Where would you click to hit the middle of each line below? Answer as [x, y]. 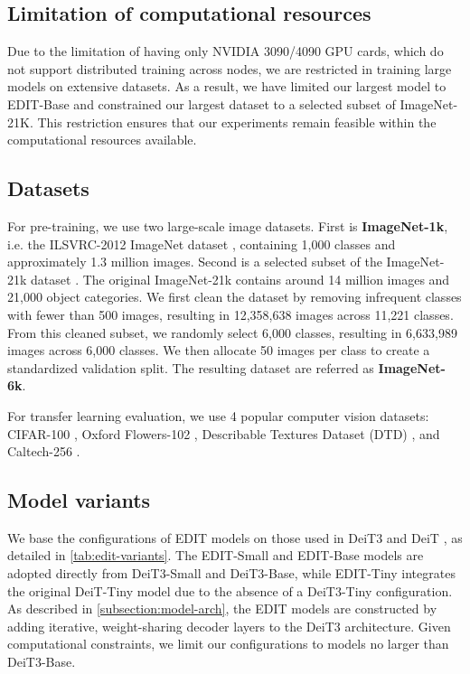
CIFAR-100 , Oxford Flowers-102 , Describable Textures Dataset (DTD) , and [224, 433]
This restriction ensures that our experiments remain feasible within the [237, 122]
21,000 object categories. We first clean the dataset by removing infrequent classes [235, 297]
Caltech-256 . [44, 451]
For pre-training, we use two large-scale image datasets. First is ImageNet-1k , [228, 225]
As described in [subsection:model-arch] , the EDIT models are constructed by [222, 608]
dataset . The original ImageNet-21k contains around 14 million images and [240, 279]
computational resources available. [102, 140]
